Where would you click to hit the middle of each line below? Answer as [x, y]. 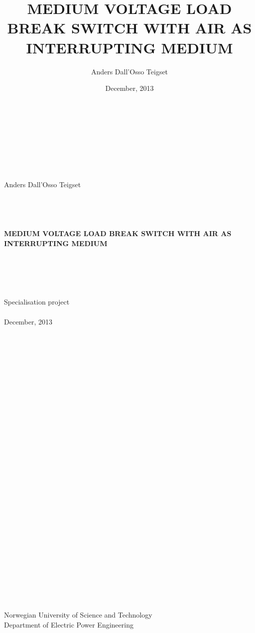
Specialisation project [37, 302]
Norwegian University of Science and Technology [78, 615]
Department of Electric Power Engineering [69, 624]
